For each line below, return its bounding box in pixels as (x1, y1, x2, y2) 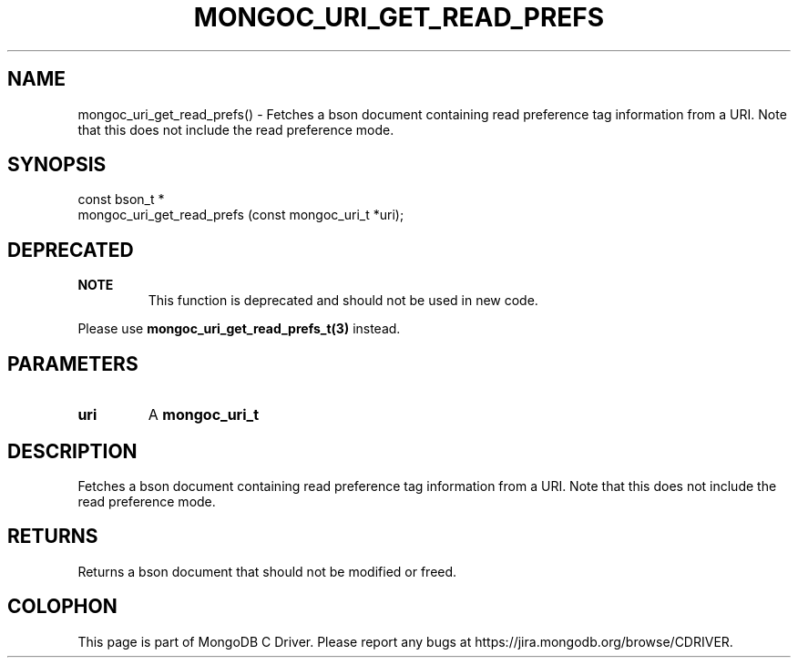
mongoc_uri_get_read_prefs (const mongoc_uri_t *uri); (77, 207, 404, 223)
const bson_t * (77, 191, 165, 208)
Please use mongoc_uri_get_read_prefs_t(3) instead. (77, 321, 401, 337)
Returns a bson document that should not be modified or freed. (77, 563, 457, 579)
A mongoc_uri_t (148, 405, 260, 425)
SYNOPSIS (7, 153, 107, 177)
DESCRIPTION (7, 439, 138, 463)
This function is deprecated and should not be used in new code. (148, 292, 538, 309)
